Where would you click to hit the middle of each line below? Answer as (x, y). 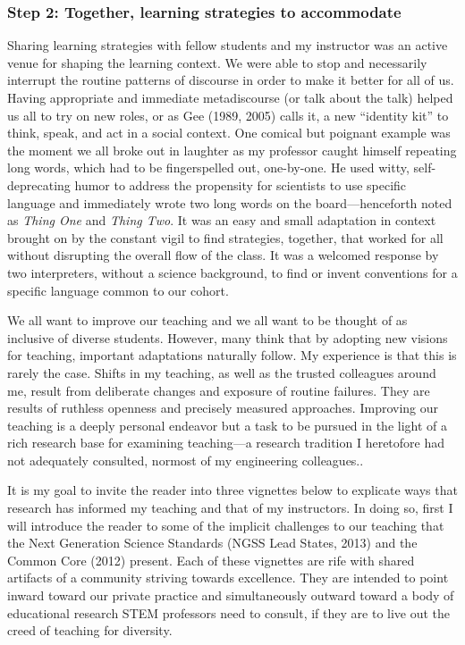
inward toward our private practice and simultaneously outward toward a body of (231, 595)
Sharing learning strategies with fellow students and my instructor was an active (228, 45)
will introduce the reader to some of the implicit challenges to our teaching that (226, 525)
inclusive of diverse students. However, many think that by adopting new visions (228, 337)
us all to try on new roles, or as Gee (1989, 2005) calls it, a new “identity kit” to (228, 115)
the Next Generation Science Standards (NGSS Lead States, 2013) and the (212, 543)
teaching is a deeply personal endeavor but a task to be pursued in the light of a (227, 425)
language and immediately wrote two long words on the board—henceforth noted (230, 202)
